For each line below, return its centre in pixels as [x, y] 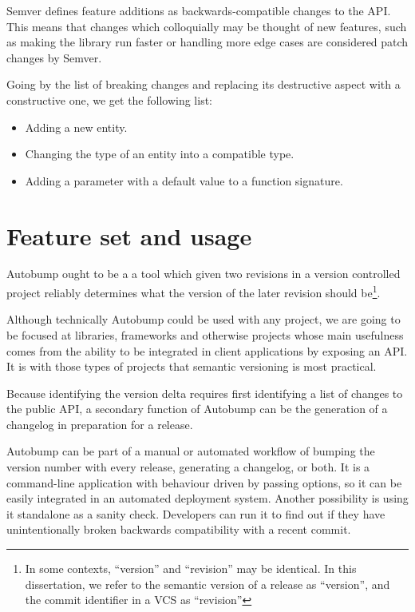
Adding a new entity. [76, 127]
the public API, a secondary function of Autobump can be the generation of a [197, 409]
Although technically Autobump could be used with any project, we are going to [204, 319]
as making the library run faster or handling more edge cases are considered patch [207, 42]
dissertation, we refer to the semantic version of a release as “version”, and [207, 584]
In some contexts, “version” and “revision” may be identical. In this [191, 568]
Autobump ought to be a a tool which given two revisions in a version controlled [204, 274]
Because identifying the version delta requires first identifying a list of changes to [205, 393]
